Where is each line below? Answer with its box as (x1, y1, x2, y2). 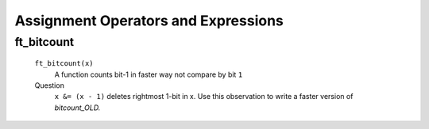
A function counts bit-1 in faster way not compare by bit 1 (54, 70, 243, 79)
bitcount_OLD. (54, 103, 101, 112)
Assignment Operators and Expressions (14, 12, 284, 29)
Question (34, 80, 65, 90)
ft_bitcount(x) (34, 59, 95, 68)
